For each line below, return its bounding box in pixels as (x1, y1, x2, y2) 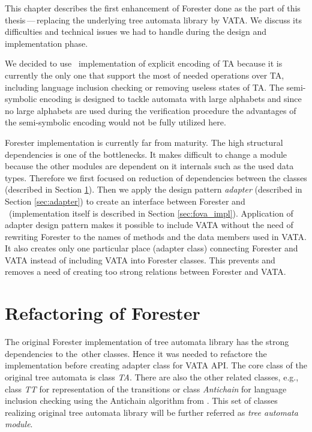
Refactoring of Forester (5, 301, 200, 325)
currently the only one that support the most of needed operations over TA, (5, 68, 284, 81)
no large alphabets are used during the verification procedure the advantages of (5, 104, 296, 116)
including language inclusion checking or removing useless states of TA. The (5, 80, 284, 93)
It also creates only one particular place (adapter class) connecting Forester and (5, 242, 298, 254)
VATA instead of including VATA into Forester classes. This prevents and (5, 253, 275, 266)
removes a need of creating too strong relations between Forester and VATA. (5, 265, 286, 278)
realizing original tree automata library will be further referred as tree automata (5, 406, 298, 418)
